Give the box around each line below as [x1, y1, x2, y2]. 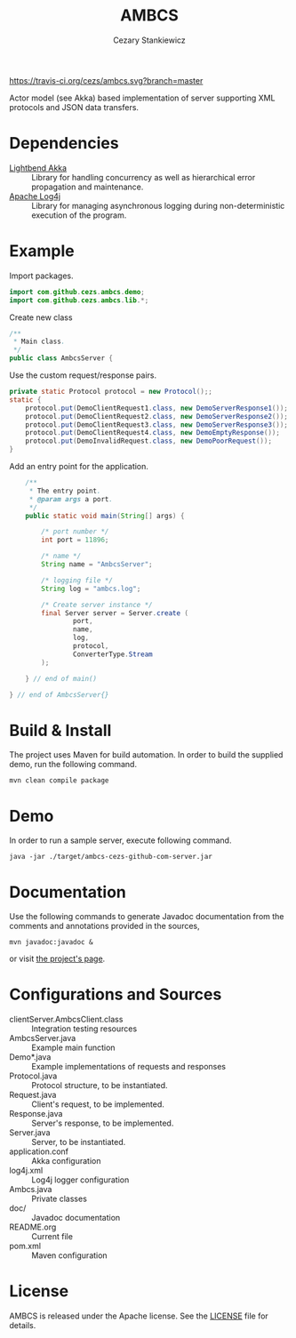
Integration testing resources [31, 1023, 138, 1034]
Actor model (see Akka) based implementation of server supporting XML [9, 92, 276, 103]
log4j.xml [9, 1166, 44, 1176]
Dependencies [9, 133, 119, 154]
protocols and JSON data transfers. [9, 101, 140, 112]
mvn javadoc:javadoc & [9, 938, 93, 947]
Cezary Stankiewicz [112, 35, 187, 45]
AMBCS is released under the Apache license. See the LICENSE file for [9, 1310, 268, 1321]
